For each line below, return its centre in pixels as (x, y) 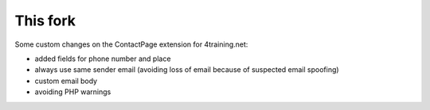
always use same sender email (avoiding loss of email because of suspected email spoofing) (187, 70)
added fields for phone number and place (103, 59)
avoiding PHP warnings (73, 92)
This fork (45, 21)
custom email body (66, 81)
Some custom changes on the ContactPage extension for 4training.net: (131, 44)
